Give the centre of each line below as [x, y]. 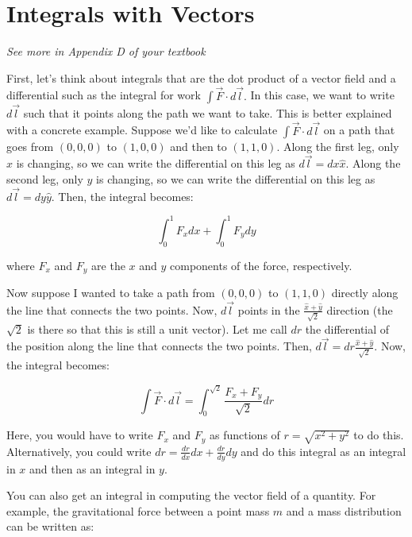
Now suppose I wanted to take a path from [111, 293]
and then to [198, 146]
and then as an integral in [92, 468]
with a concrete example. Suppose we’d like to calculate [142, 130]
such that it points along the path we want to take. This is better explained [208, 112]
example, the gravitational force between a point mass [138, 510]
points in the [269, 309]
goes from [30, 146]
